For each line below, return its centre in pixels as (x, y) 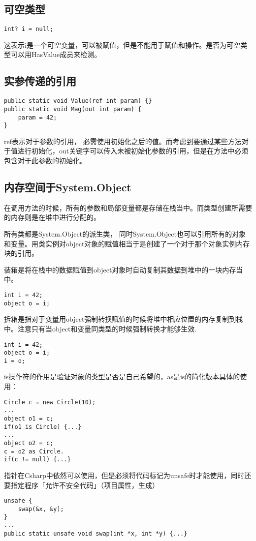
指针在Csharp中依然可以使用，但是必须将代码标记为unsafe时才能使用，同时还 (128, 475)
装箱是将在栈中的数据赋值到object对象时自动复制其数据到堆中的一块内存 (120, 269)
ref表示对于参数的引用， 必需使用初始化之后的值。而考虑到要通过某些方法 (123, 141)
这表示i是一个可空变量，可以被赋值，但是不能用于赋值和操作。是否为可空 (122, 45)
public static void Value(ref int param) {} (78, 101)
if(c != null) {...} (38, 460)
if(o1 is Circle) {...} (43, 427)
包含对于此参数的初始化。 (45, 161)
